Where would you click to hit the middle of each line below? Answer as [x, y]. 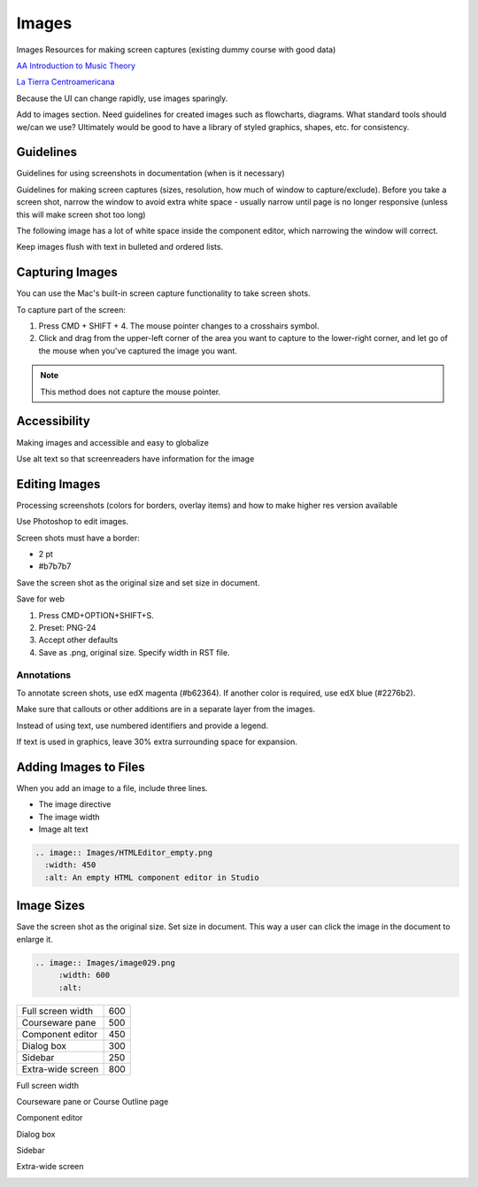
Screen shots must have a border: [78, 538]
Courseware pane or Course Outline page [93, 1101]
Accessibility [53, 421]
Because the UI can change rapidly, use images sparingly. [122, 98]
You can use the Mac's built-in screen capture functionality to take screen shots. [163, 293]
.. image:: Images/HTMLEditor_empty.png [123, 853]
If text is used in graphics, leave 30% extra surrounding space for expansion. [157, 742]
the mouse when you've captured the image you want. [138, 351]
